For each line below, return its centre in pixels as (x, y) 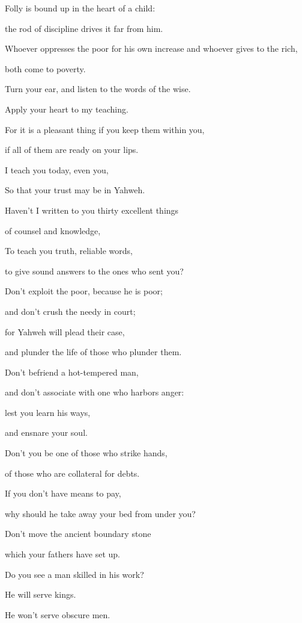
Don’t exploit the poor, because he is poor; (84, 291)
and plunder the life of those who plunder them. (93, 352)
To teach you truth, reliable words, (69, 251)
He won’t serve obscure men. (58, 614)
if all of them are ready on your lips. (72, 150)
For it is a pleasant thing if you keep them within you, (105, 129)
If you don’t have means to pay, (63, 493)
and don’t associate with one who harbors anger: (95, 392)
